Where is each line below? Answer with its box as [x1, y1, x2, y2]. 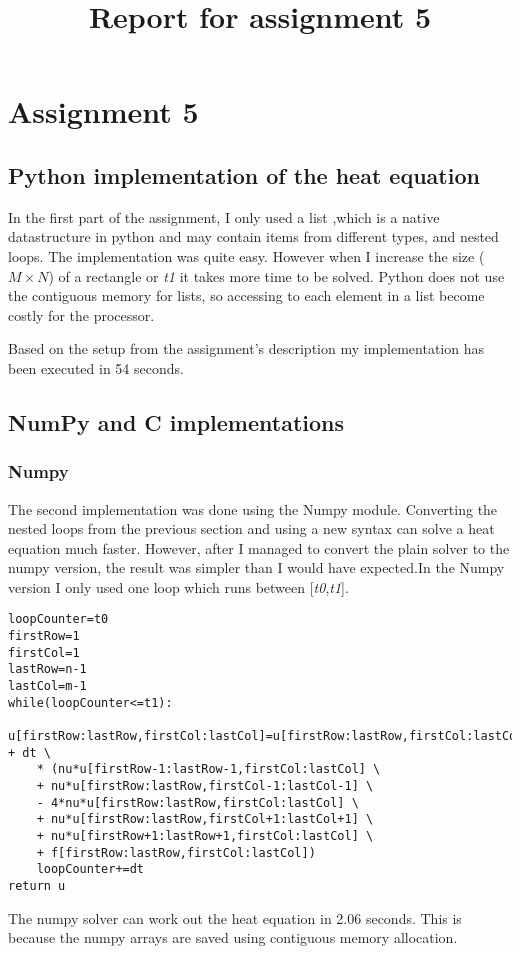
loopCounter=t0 [8, 612, 109, 627]
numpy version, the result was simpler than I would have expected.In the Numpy [8, 557, 505, 578]
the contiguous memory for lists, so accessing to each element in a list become [8, 285, 485, 306]
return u [8, 878, 66, 893]
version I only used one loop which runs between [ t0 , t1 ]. [8, 576, 349, 597]
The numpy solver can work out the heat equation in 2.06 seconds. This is [8, 907, 462, 928]
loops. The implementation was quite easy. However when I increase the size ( [8, 245, 485, 266]
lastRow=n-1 [8, 662, 87, 677]
